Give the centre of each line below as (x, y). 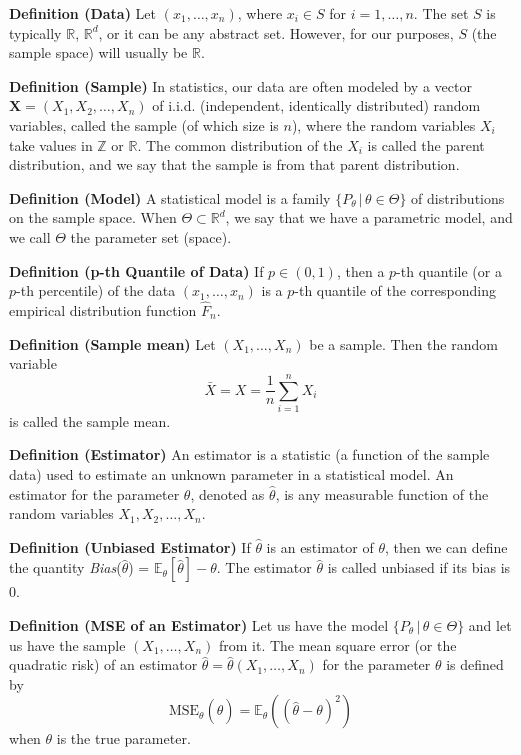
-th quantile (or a (449, 270)
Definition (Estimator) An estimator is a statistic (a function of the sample (249, 454)
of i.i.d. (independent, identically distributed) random (316, 105)
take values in (51, 144)
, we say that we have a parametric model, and (369, 217)
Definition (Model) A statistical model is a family (170, 197)
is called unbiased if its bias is (419, 567)
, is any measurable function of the (382, 493)
